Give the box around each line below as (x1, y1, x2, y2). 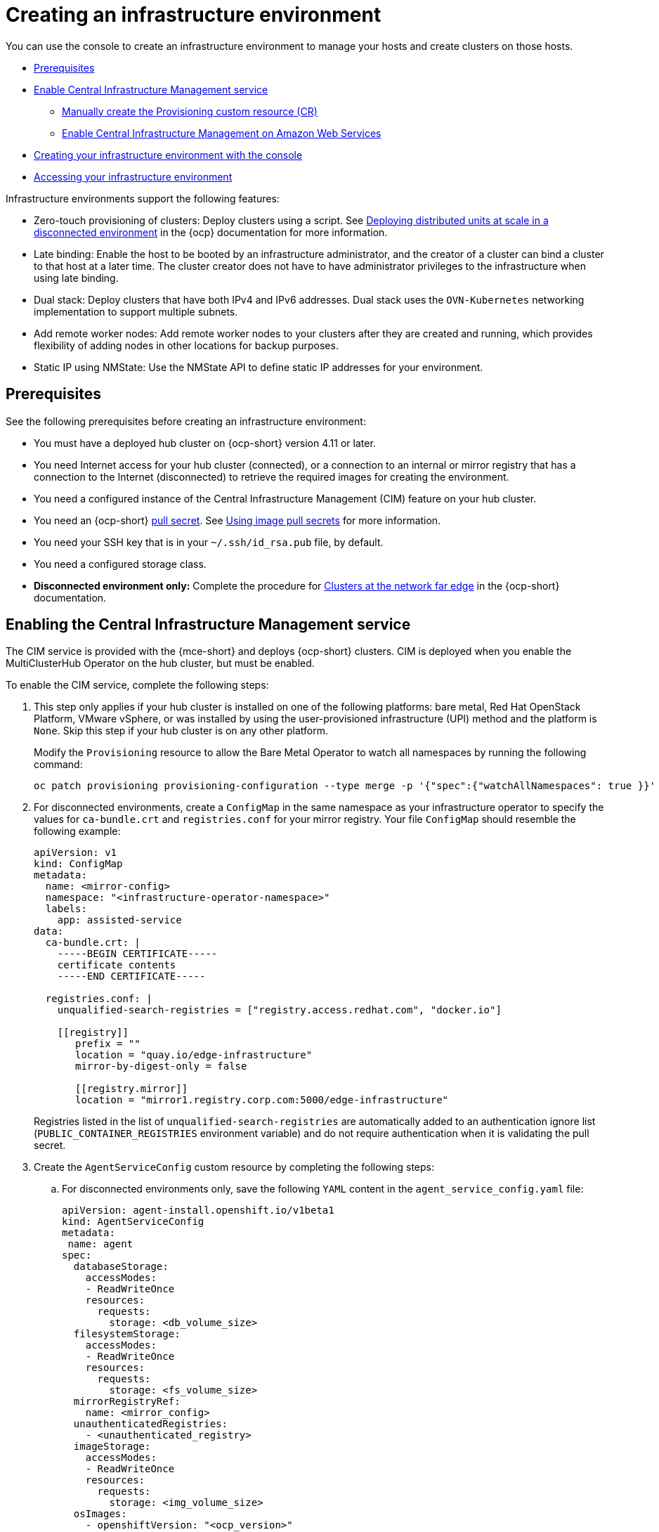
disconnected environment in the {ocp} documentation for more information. (34, 226, 388, 238)
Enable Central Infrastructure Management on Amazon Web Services (62, 126, 381, 139)
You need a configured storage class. (34, 557, 207, 570)
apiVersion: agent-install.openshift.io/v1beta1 (62, 1205, 334, 1216)
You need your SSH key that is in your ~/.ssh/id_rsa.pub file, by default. (34, 535, 384, 548)
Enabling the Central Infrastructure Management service (6, 616, 411, 634)
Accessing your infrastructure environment (34, 170, 233, 183)
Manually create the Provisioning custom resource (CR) (62, 105, 318, 117)
